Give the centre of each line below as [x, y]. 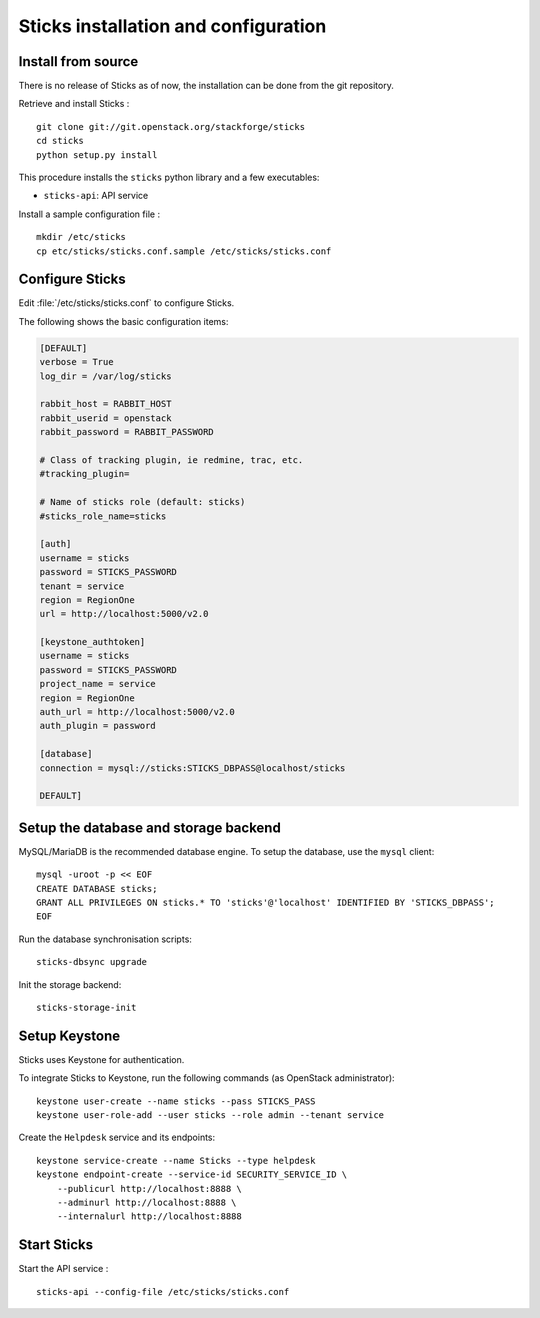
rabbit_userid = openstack [105, 418]
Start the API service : [63, 1269]
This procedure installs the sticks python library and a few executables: [169, 177]
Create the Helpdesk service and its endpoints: [117, 1137]
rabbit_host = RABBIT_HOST [105, 404]
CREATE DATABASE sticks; [97, 888]
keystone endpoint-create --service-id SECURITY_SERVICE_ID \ [192, 1174]
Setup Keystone [69, 1035]
